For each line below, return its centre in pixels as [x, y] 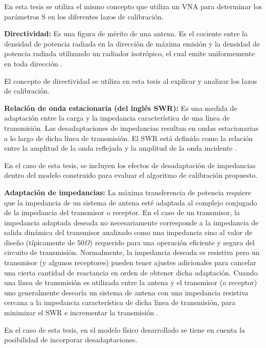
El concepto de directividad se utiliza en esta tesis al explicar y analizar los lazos [131, 80]
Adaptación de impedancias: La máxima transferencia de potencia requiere [128, 192]
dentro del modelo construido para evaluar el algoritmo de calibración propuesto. [131, 175]
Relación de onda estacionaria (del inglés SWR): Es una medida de [121, 108]
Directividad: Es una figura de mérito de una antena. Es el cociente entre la [126, 33]
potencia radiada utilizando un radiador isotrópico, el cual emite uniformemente [129, 53]
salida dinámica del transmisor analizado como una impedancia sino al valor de [128, 232]
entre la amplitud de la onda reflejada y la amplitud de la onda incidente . [121, 148]
